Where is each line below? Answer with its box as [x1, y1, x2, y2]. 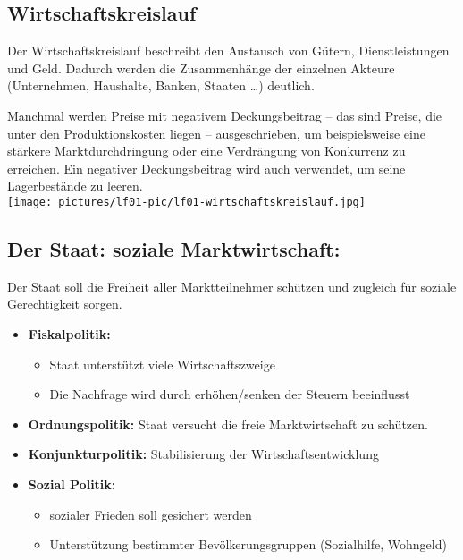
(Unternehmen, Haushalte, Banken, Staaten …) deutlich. [7, 76, 315, 95]
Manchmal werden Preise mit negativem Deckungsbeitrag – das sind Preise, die [7, 106, 442, 124]
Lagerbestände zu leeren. [7, 176, 143, 195]
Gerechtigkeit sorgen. [7, 294, 122, 313]
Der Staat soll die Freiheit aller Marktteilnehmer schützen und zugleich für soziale [7, 276, 457, 295]
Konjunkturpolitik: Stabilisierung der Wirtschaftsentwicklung [28, 445, 379, 463]
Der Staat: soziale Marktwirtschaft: [7, 235, 341, 262]
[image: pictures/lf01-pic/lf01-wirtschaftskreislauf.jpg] [7, 195, 366, 208]
